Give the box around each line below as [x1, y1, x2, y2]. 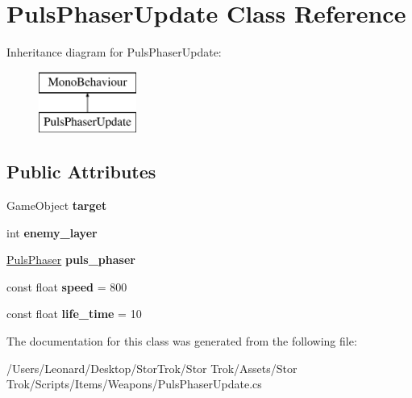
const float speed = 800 [6, 278, 127, 295]
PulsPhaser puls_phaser [6, 251, 135, 268]
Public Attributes [6, 159, 156, 184]
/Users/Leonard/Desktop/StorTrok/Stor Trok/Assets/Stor [6, 359, 298, 376]
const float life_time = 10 [6, 305, 142, 322]
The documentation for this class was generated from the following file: [6, 333, 357, 350]
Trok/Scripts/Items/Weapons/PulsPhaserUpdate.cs [6, 375, 262, 392]
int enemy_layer [6, 224, 98, 241]
